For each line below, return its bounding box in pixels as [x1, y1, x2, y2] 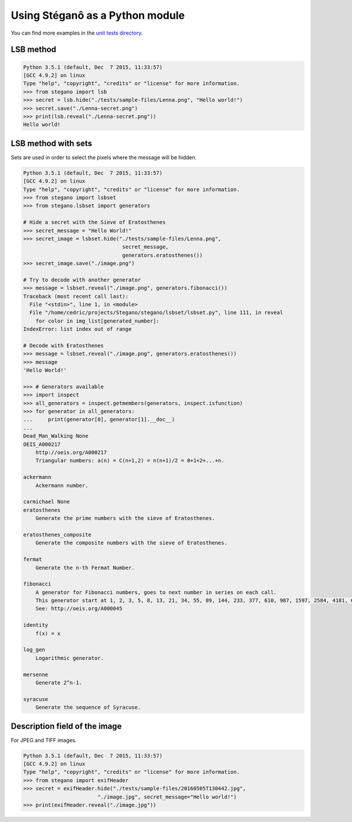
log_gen [23, 646, 45, 653]
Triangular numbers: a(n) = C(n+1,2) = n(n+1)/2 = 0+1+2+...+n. [35, 457, 225, 464]
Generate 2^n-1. [35, 679, 82, 686]
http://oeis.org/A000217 [35, 449, 107, 456]
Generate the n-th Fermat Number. [35, 564, 135, 571]
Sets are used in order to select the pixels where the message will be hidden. [11, 153, 197, 161]
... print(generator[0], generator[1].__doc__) [23, 416, 175, 423]
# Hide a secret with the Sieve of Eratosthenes [23, 219, 166, 226]
